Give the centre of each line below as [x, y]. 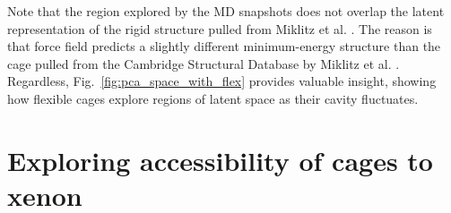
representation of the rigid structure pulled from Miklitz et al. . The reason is [220, 28]
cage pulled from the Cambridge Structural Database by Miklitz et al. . [204, 63]
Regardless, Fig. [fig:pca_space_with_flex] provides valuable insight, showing [222, 81]
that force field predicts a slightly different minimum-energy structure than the [224, 46]
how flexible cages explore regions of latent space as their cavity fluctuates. [213, 98]
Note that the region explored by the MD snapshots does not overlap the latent [226, 11]
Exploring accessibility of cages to [220, 160]
